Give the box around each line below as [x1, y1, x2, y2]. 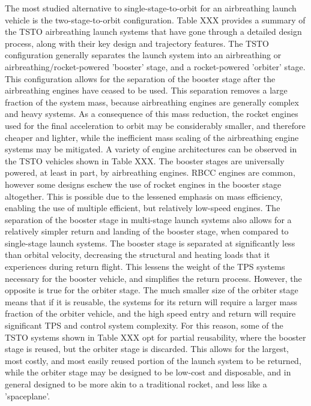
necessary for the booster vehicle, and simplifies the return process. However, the [5, 272, 302, 284]
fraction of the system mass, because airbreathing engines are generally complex [5, 95, 299, 108]
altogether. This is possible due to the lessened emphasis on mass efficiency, [5, 190, 283, 202]
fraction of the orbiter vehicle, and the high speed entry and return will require [5, 307, 296, 320]
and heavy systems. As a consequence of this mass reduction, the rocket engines [5, 107, 298, 120]
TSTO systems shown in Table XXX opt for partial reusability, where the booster [5, 330, 306, 343]
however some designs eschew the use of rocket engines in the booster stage [5, 178, 282, 190]
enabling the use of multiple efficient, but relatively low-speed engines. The [5, 202, 280, 214]
